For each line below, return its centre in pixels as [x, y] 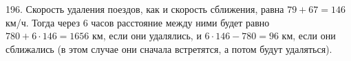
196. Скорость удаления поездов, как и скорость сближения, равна [145, 9]
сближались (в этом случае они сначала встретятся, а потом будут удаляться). [169, 48]
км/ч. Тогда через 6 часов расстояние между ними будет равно [138, 22]
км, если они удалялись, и [147, 36]
